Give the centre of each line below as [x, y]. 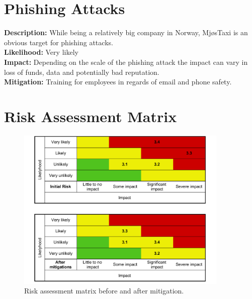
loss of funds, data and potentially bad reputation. [82, 72]
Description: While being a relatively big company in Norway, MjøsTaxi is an [126, 32]
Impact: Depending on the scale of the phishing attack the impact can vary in [126, 62]
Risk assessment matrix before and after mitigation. [104, 291]
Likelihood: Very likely [41, 52]
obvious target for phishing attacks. [59, 42]
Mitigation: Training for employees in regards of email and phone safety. [118, 82]
